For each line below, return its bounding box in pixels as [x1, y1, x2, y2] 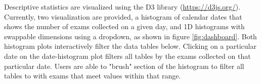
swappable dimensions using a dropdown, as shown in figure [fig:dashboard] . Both [4, 31, 257, 41]
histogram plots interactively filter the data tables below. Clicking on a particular [4, 41, 256, 51]
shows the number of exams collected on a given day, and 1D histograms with [4, 21, 245, 32]
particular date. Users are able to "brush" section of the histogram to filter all [4, 60, 244, 71]
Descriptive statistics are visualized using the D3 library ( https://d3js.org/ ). [4, 2, 241, 12]
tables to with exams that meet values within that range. [4, 70, 181, 81]
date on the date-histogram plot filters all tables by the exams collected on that [4, 50, 251, 61]
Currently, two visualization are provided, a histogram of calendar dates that [4, 11, 242, 22]
